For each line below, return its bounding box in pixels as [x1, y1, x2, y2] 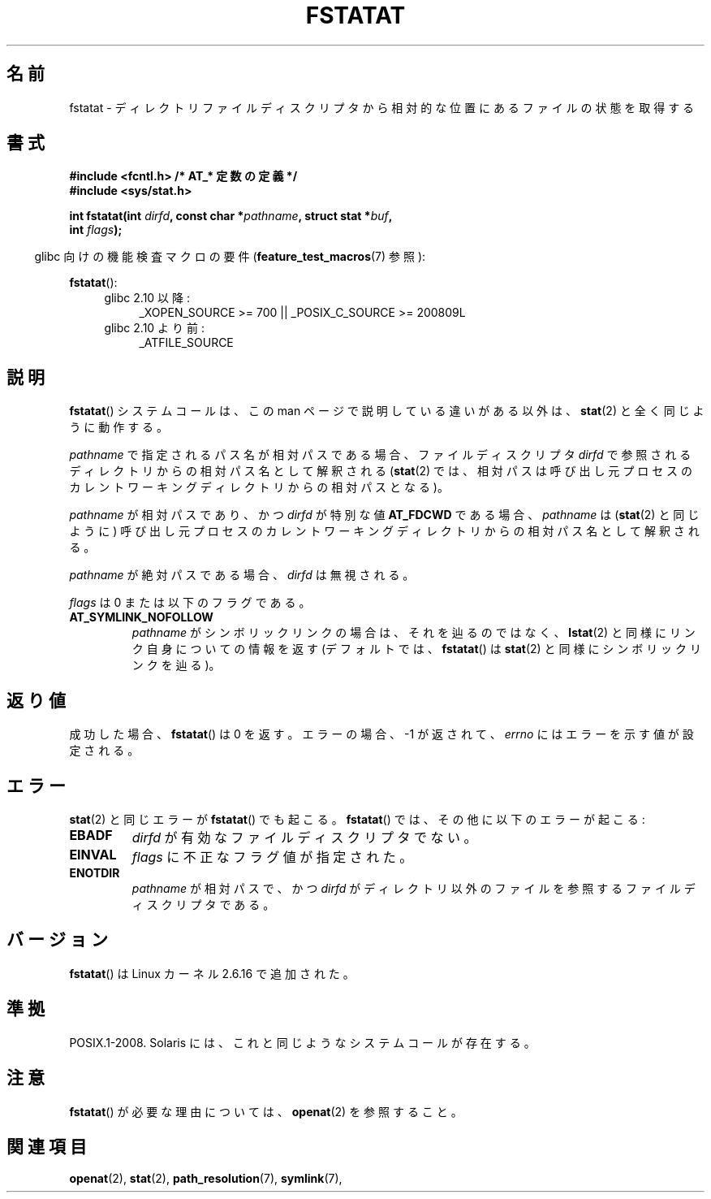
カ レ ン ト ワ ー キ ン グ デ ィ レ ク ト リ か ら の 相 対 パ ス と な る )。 [69, 480, 449, 495]
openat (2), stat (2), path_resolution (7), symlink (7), [69, 1171, 343, 1186]
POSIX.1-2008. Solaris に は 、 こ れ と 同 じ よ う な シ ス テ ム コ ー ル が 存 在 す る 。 [69, 1035, 536, 1050]
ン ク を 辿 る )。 [131, 658, 221, 673]
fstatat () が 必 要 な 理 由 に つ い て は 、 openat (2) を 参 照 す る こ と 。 [69, 1104, 463, 1119]
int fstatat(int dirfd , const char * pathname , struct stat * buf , [69, 209, 393, 223]
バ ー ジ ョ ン [6, 929, 108, 950]
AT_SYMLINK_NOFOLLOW [69, 610, 213, 625]
